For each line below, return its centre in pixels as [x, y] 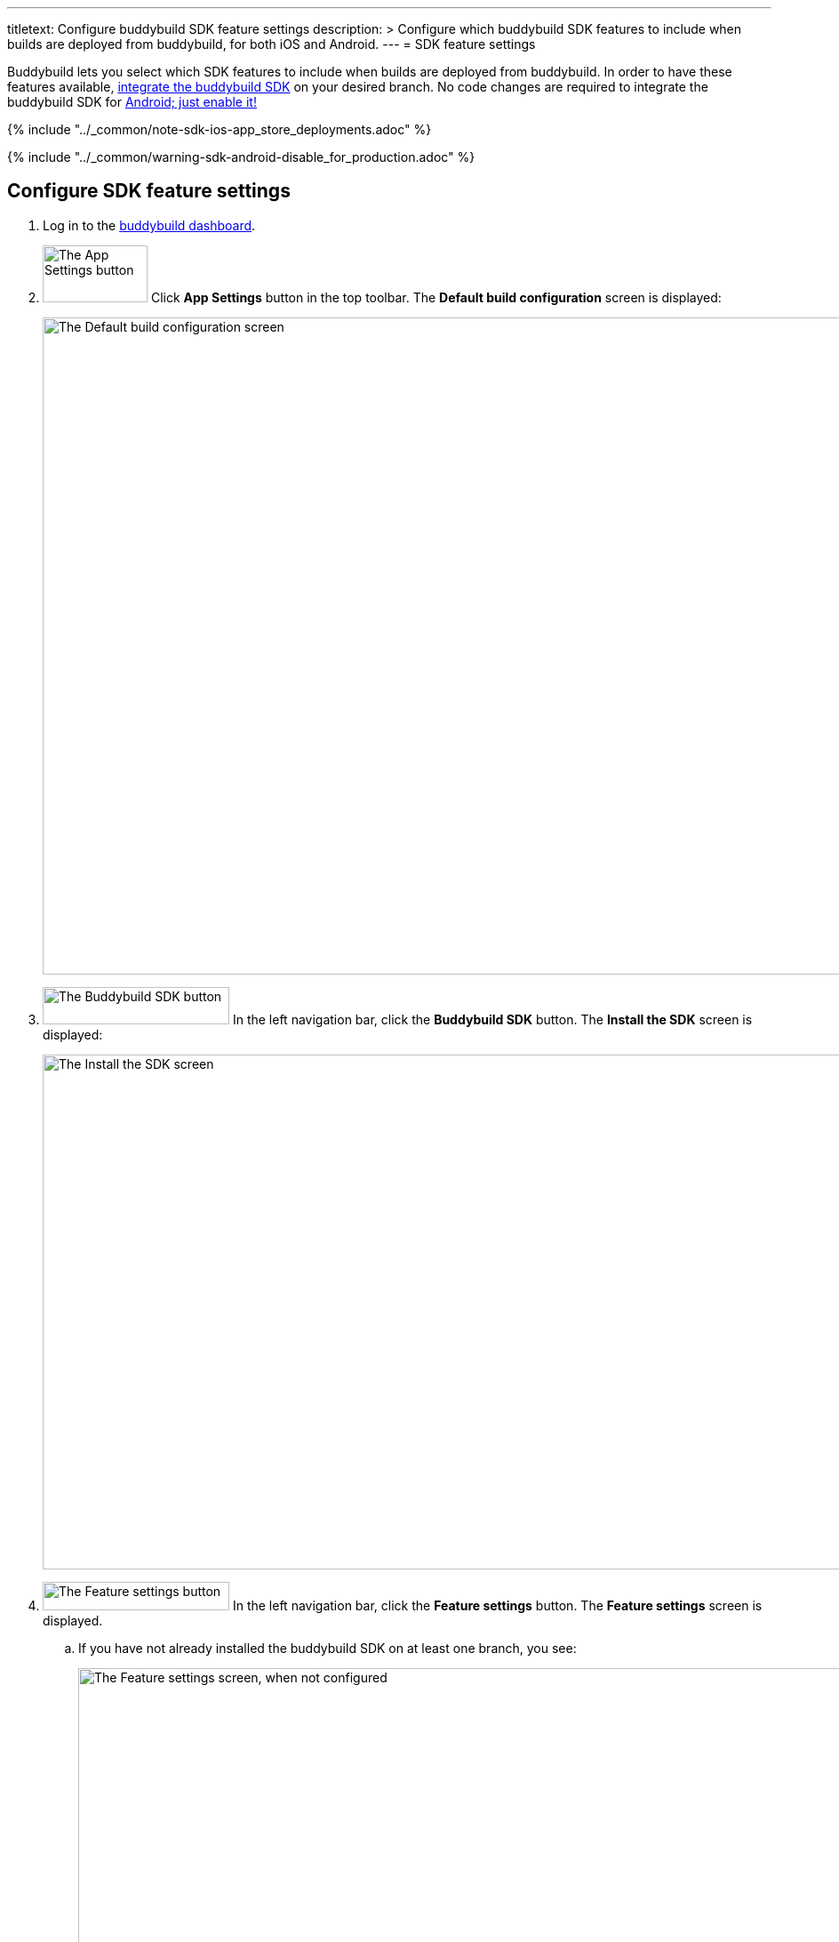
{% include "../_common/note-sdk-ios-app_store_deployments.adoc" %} [220, 129]
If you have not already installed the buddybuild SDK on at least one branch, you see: [328, 1648]
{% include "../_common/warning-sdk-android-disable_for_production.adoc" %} [241, 157]
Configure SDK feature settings [149, 191]
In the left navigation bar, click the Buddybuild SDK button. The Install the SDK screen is [492, 1019]
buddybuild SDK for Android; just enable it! [132, 102]
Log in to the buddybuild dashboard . [149, 225]
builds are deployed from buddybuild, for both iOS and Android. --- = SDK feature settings [272, 44]
